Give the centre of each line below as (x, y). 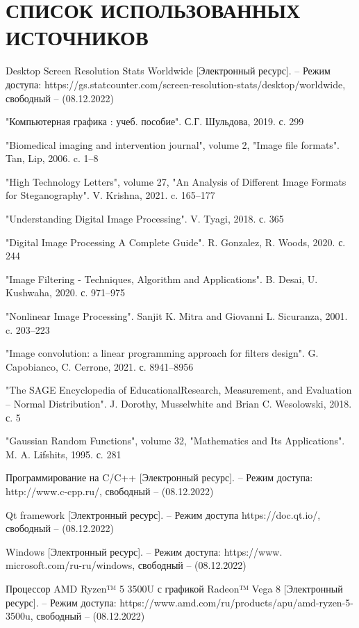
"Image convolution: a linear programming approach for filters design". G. (162, 353)
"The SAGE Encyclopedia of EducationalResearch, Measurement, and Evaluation (179, 390)
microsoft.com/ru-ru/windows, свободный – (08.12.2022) (126, 565)
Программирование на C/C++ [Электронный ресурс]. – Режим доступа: (159, 477)
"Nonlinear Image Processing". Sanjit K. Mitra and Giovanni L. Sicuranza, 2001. (177, 316)
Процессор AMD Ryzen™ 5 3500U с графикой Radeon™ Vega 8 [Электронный (174, 588)
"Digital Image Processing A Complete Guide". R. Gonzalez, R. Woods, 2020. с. (176, 242)
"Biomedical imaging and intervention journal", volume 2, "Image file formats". (173, 144)
